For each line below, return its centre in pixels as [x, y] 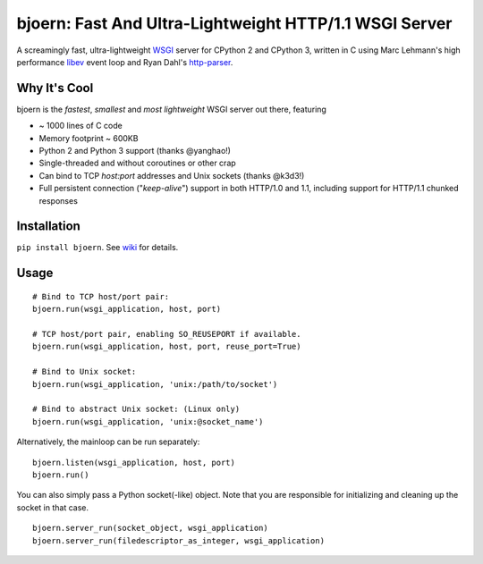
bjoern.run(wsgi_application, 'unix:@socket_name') [148, 421]
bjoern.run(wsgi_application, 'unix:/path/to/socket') [155, 384]
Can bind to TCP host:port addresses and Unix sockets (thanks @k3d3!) [172, 175]
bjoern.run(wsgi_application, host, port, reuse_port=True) [167, 347]
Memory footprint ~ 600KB [89, 138]
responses [58, 200]
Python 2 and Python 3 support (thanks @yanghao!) [135, 151]
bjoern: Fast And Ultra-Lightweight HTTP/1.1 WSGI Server [234, 23]
